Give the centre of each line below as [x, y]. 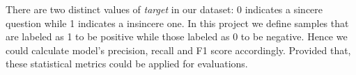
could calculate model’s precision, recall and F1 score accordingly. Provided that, [178, 50]
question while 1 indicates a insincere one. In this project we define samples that [177, 23]
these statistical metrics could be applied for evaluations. [127, 64]
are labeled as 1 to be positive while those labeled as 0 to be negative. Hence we [177, 36]
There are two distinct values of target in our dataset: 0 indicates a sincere [164, 9]
